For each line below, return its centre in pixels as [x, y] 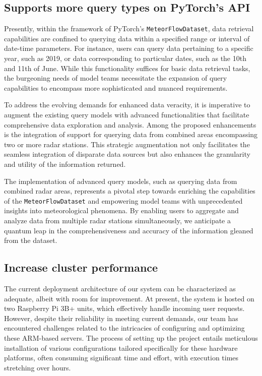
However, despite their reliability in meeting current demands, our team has [121, 318]
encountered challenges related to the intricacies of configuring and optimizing [124, 328]
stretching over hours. [38, 367]
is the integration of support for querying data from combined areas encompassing [131, 134]
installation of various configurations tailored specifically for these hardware [121, 348]
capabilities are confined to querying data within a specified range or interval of [127, 38]
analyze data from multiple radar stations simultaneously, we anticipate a [117, 221]
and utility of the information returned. [65, 164]
